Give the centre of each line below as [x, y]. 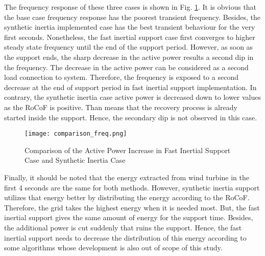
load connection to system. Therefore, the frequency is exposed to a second [121, 77]
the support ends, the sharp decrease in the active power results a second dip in [129, 57]
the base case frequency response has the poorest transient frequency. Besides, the [132, 17]
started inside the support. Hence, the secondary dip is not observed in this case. [131, 117]
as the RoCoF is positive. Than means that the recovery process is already [121, 107]
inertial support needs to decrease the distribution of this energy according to [125, 237]
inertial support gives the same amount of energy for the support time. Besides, [129, 217]
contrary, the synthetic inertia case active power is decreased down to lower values [132, 97]
